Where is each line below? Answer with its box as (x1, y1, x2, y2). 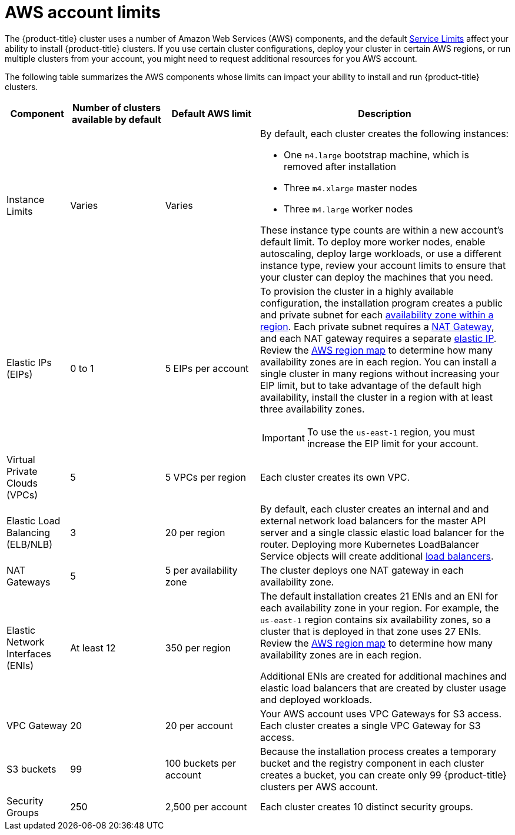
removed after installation (284, 160, 396, 172)
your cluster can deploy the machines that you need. (260, 271, 493, 283)
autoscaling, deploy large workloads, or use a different (260, 247, 502, 260)
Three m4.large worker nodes (284, 202, 413, 215)
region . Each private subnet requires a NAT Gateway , (260, 320, 494, 332)
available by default (71, 113, 161, 125)
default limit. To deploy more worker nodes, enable (260, 235, 486, 248)
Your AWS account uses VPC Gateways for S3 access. (260, 707, 502, 720)
